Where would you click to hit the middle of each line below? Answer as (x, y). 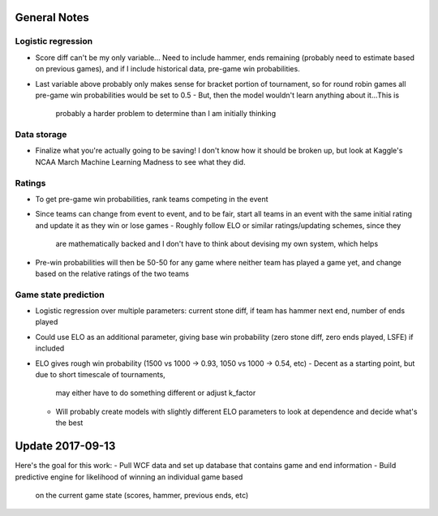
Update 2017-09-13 (65, 446)
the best (69, 423)
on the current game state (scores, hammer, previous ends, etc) (142, 495)
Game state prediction (60, 295)
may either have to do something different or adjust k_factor (156, 393)
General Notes (52, 17)
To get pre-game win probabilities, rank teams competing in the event (152, 199)
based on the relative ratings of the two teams (112, 273)
